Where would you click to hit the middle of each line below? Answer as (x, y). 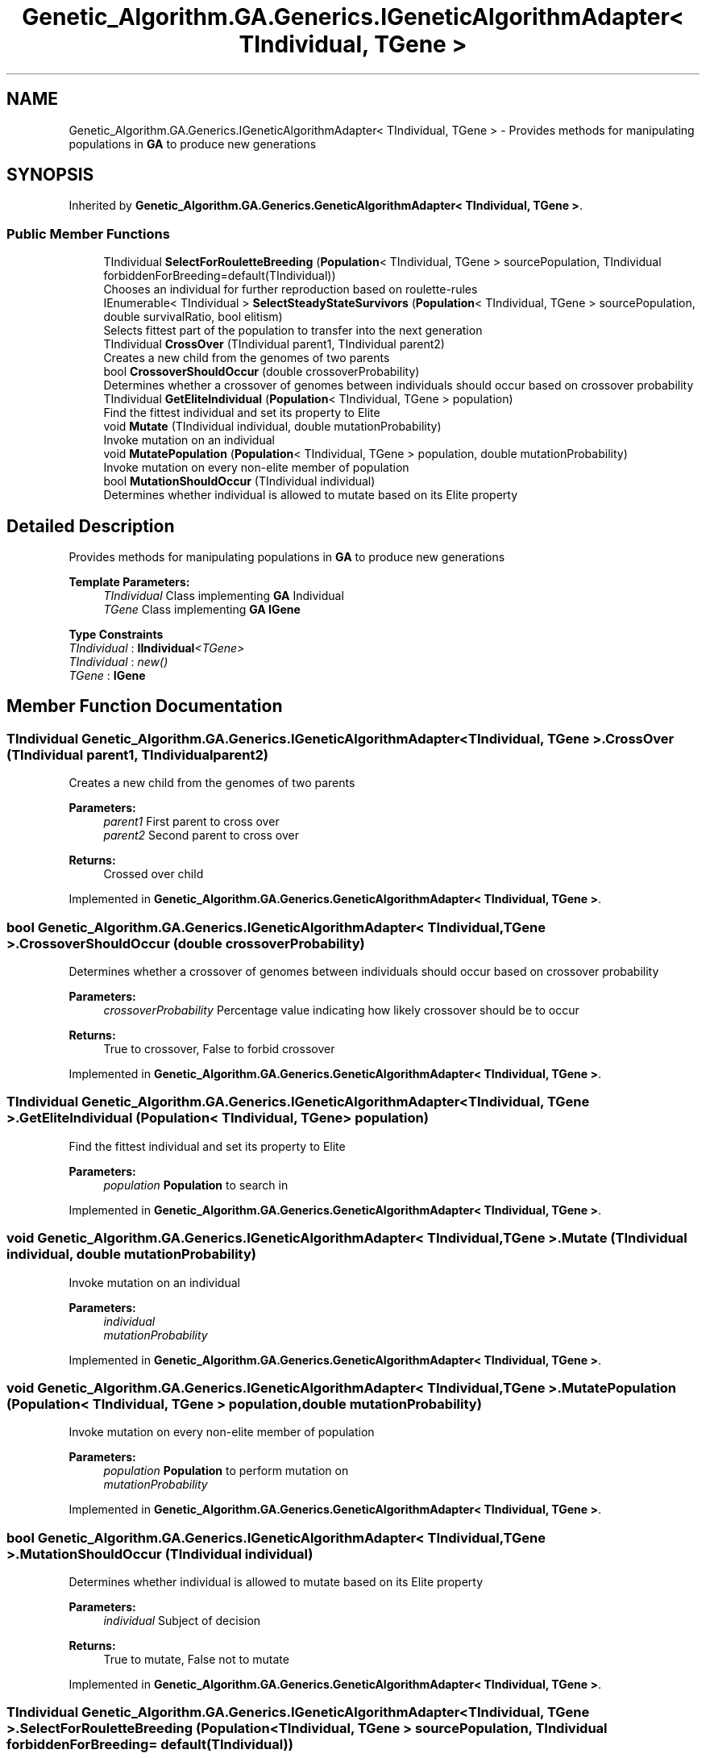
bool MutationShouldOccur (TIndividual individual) (239, 481)
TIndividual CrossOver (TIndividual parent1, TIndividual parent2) (274, 344)
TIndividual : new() (118, 662)
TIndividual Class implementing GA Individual (224, 596)
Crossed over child (154, 874)
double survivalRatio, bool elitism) (193, 317)
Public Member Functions (88, 233)
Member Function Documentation (145, 706)
